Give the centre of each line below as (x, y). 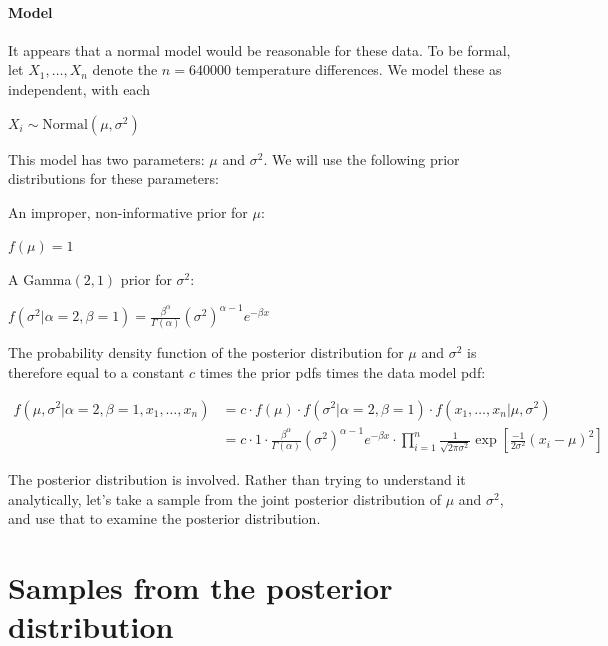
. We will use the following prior (361, 158)
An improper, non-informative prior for (128, 211)
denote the (125, 69)
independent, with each (79, 88)
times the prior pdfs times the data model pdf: (342, 371)
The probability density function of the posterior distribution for (206, 352)
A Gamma (40, 278)
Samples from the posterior (200, 587)
